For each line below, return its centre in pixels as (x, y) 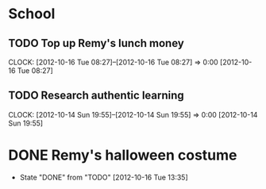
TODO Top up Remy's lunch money (96, 43)
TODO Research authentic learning (96, 96)
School (32, 14)
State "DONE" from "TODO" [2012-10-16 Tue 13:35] (104, 177)
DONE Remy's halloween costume (123, 155)
